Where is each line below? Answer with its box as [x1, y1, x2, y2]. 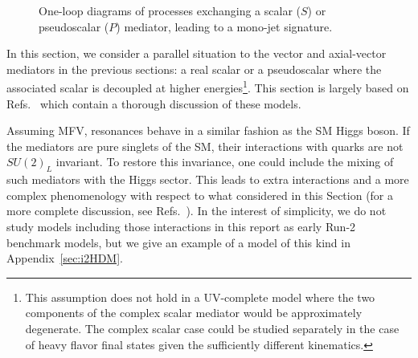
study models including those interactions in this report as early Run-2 [6, 218, 356, 234]
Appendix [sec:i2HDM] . [6, 250, 123, 266]
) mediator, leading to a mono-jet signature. [116, 18, 333, 35]
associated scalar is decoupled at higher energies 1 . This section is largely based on [6, 77, 409, 96]
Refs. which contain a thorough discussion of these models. [6, 95, 301, 112]
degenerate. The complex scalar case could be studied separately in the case [25, 319, 400, 336]
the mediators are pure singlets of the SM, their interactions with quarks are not [6, 137, 404, 154]
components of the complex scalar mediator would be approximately [25, 304, 363, 321]
